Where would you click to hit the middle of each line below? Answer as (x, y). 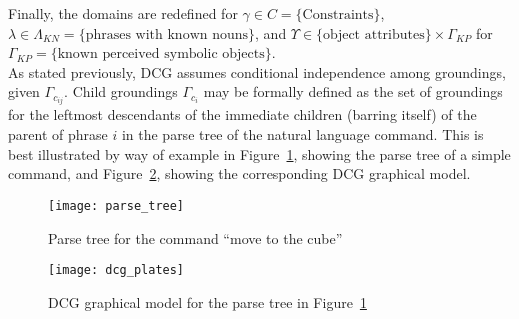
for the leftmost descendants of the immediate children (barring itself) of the (242, 114)
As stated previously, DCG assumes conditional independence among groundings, (257, 71)
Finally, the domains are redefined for (123, 13)
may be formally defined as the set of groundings (353, 91)
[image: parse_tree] (116, 205)
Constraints (338, 15)
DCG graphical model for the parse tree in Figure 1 (207, 301)
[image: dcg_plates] (116, 270)
